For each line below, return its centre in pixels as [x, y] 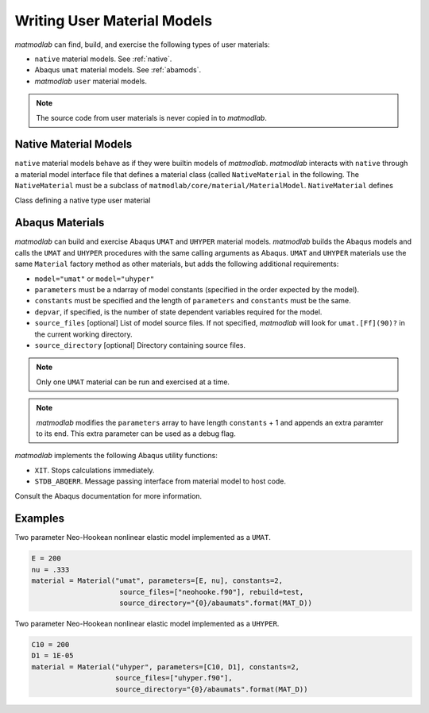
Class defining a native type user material [83, 200]
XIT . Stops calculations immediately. [95, 470]
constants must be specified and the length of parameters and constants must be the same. [193, 301]
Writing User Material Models [114, 21]
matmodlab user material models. [91, 81]
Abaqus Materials [60, 223]
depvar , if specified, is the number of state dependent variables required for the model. [178, 312]
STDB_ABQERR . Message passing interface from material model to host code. [160, 481]
